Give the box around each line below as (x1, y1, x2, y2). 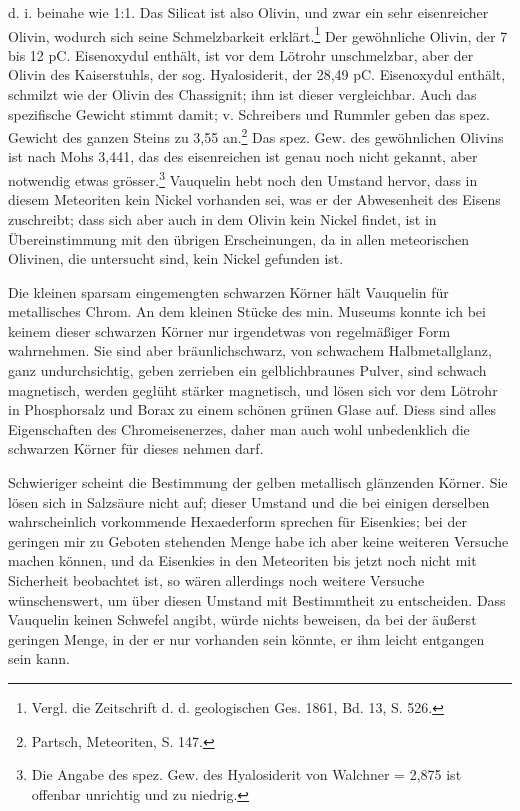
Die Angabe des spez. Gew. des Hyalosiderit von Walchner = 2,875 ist (31, 764, 462, 785)
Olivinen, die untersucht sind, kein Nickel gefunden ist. (8, 248, 344, 269)
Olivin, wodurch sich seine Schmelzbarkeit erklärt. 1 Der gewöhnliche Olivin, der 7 (8, 22, 508, 46)
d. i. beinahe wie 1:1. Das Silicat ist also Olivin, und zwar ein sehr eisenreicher (8, 2, 489, 22)
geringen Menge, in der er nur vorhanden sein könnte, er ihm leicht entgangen (8, 628, 485, 649)
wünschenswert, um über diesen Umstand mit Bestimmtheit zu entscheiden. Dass (8, 589, 506, 610)
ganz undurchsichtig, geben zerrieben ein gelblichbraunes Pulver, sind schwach (8, 360, 487, 381)
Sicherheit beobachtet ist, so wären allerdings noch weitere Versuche (8, 570, 425, 590)
